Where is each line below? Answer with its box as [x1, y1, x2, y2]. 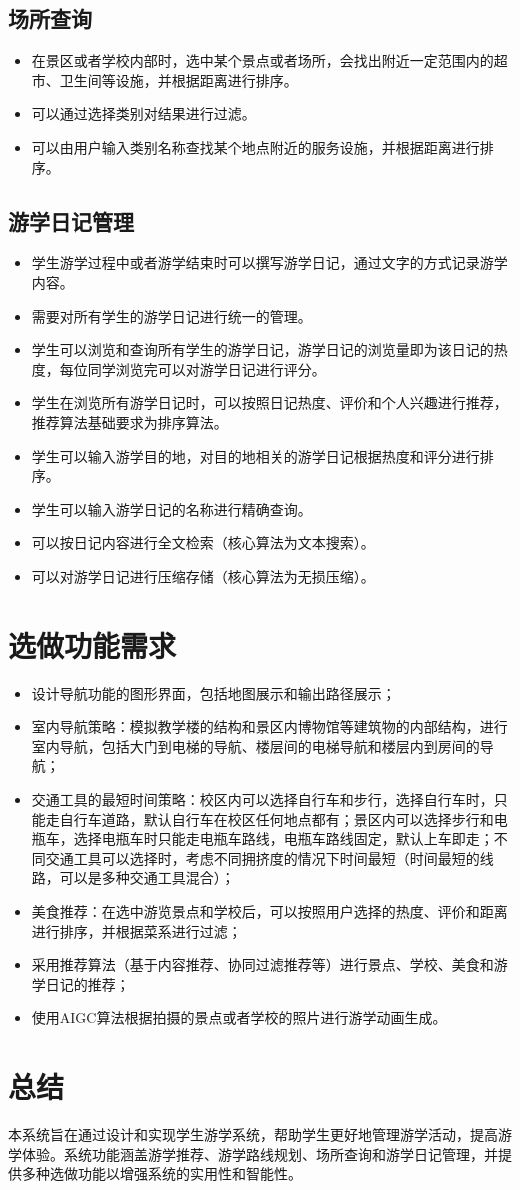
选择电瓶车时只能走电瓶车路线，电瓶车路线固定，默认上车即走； [73, 828, 494, 849]
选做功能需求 [8, 624, 177, 665]
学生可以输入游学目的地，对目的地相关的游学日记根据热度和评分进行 [31, 445, 480, 466]
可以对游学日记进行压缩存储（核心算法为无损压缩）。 [31, 565, 375, 586]
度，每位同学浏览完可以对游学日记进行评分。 [31, 358, 326, 379]
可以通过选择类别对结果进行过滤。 [31, 103, 256, 124]
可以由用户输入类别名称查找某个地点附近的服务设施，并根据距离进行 [31, 136, 480, 157]
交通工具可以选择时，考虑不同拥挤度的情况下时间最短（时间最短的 [45, 847, 480, 868]
